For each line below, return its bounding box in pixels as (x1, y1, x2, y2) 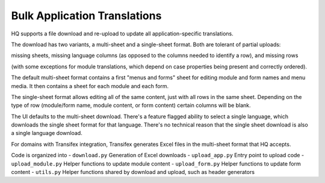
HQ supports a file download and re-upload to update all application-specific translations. (11, 30, 234, 37)
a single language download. (11, 130, 82, 137)
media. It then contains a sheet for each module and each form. (11, 82, 169, 89)
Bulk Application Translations (11, 9, 162, 22)
